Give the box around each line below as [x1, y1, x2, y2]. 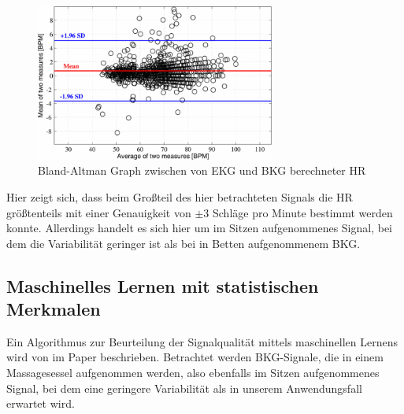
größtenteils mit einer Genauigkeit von [6, 204, 191, 220]
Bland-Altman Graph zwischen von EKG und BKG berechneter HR [38, 162, 366, 179]
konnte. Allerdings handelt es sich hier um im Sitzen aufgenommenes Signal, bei [6, 220, 392, 236]
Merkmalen [6, 297, 101, 321]
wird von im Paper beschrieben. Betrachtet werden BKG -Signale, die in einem [6, 349, 384, 365]
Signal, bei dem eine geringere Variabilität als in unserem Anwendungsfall [6, 379, 362, 396]
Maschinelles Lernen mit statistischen [6, 273, 319, 298]
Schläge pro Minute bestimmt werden [212, 204, 393, 220]
